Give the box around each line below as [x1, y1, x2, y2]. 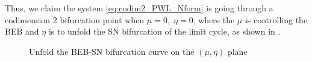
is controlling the [245, 13, 308, 26]
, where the [193, 13, 235, 26]
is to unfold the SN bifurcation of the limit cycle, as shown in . [48, 25, 281, 38]
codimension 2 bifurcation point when [5, 13, 145, 26]
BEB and [5, 25, 39, 38]
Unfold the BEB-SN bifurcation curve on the [29, 45, 195, 57]
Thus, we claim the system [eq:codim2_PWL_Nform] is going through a [5, 2, 273, 14]
